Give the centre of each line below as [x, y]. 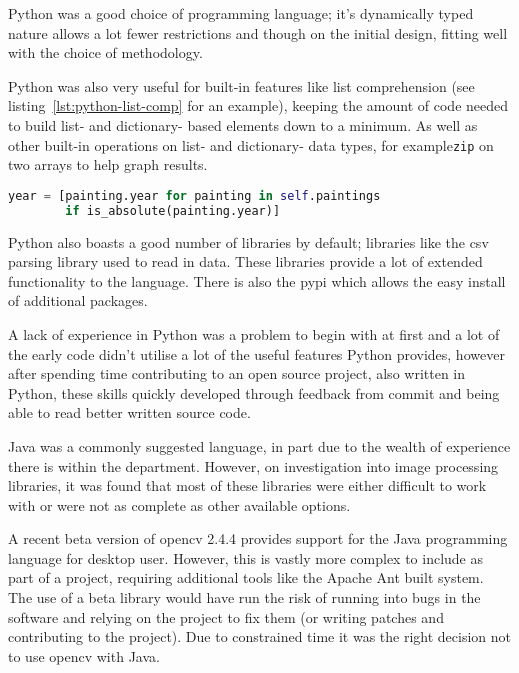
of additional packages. [78, 300]
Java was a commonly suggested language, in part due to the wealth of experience [259, 445]
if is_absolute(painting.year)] [173, 210]
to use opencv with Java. [84, 655]
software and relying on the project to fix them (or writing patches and [226, 616]
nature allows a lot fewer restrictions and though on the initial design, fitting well [258, 32]
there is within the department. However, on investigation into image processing [253, 465]
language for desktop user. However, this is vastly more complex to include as [246, 557]
